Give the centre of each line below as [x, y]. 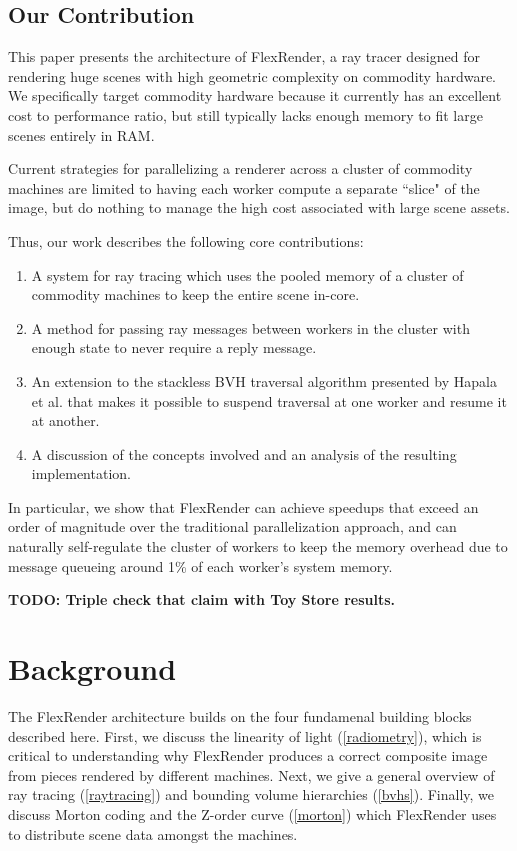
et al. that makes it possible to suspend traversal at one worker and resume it [269, 400]
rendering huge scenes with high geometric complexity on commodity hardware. [252, 75]
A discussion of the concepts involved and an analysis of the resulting [244, 453]
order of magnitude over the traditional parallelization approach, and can [232, 526]
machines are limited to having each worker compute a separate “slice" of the [244, 187]
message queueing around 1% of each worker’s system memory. [200, 565]
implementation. [81, 473]
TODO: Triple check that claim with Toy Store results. [202, 599]
